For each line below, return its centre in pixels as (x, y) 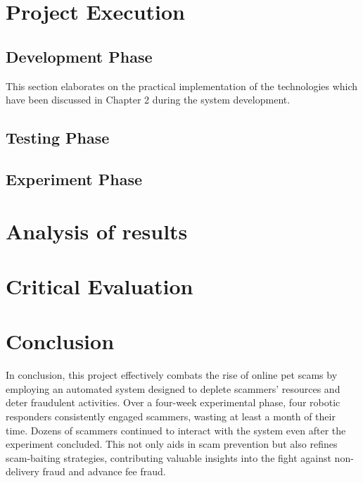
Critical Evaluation (100, 286)
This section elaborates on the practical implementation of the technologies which (182, 86)
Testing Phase (58, 138)
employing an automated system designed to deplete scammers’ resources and (173, 388)
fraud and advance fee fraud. (104, 471)
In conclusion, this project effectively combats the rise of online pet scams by (172, 375)
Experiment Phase (74, 178)
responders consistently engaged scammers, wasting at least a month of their (171, 416)
